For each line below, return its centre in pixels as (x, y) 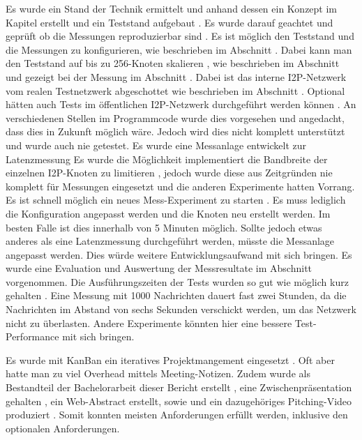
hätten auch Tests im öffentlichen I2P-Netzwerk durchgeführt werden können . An (181, 104)
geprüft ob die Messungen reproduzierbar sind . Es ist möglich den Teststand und (180, 36)
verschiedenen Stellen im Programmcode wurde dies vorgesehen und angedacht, (175, 117)
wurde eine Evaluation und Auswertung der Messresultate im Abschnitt (159, 268)
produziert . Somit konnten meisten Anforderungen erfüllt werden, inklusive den (177, 415)
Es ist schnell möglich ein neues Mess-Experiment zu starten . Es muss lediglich (176, 200)
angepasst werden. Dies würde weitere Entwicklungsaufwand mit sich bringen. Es (179, 254)
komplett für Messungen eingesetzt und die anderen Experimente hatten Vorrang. (180, 186)
